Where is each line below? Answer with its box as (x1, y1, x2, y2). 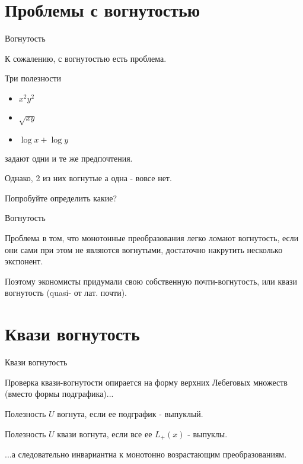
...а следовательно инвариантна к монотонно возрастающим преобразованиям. (5, 447, 287, 460)
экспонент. (5, 255, 43, 267)
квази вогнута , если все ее (57, 427, 152, 440)
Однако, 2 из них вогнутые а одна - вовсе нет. (5, 172, 172, 184)
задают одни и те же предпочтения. (5, 151, 133, 164)
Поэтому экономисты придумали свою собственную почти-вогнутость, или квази (5, 274, 297, 287)
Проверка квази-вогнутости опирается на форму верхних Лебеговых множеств (5, 375, 288, 388)
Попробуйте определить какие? (5, 191, 117, 204)
